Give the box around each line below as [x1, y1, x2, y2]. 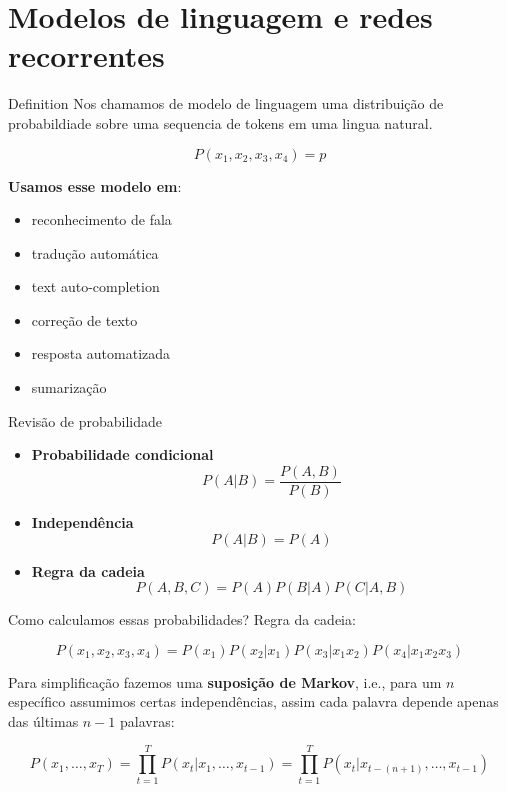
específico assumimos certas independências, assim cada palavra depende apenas [8, 691, 499, 712]
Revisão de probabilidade [8, 410, 162, 431]
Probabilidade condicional [31, 444, 214, 465]
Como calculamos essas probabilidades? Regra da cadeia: [8, 609, 356, 630]
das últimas [8, 710, 79, 731]
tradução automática [31, 242, 159, 263]
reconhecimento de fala [31, 209, 172, 230]
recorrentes [8, 35, 165, 76]
